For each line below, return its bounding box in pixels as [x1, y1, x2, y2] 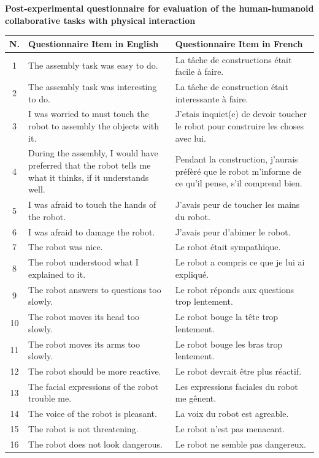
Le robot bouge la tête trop [175, 310, 279, 323]
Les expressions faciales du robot [175, 380, 298, 392]
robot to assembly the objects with [28, 120, 159, 132]
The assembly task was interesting [28, 80, 157, 93]
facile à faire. [175, 65, 224, 78]
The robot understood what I [28, 256, 139, 269]
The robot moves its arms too [28, 337, 140, 350]
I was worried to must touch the [28, 107, 149, 120]
